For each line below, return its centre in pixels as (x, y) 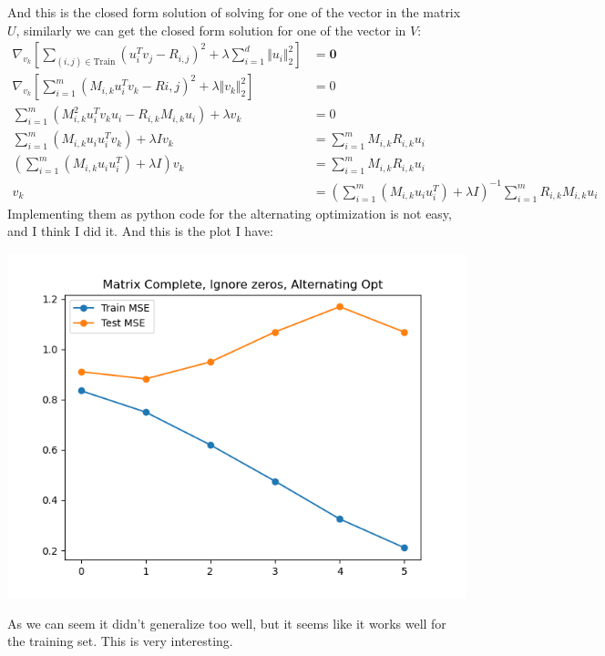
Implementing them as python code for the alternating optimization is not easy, (230, 213)
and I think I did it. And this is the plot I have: (140, 231)
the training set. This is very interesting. (120, 641)
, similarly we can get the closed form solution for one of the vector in (211, 30)
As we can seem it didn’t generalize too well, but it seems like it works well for (227, 623)
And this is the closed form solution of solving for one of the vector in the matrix (234, 12)
